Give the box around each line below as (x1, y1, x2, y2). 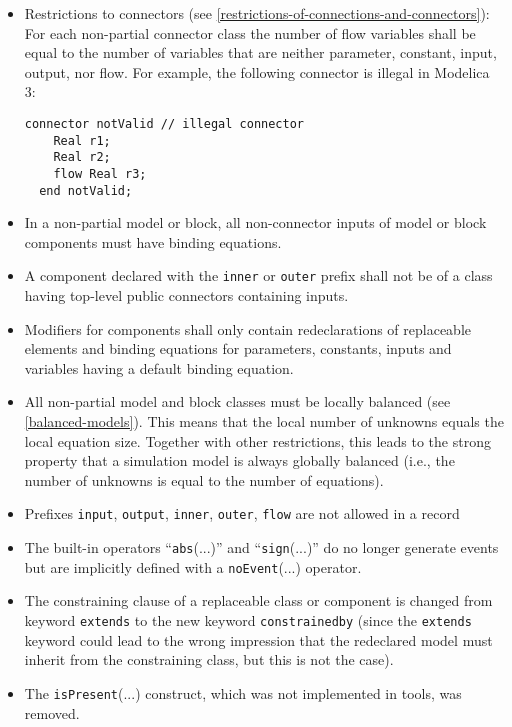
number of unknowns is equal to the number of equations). (24, 469, 384, 490)
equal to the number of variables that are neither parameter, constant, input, (24, 42, 497, 63)
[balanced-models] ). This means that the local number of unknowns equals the (24, 411, 504, 432)
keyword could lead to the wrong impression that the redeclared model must (24, 629, 493, 650)
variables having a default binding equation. (24, 357, 294, 378)
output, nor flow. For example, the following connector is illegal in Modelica (24, 61, 490, 82)
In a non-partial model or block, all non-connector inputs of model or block (24, 212, 487, 233)
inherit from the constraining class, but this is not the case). (24, 649, 394, 670)
